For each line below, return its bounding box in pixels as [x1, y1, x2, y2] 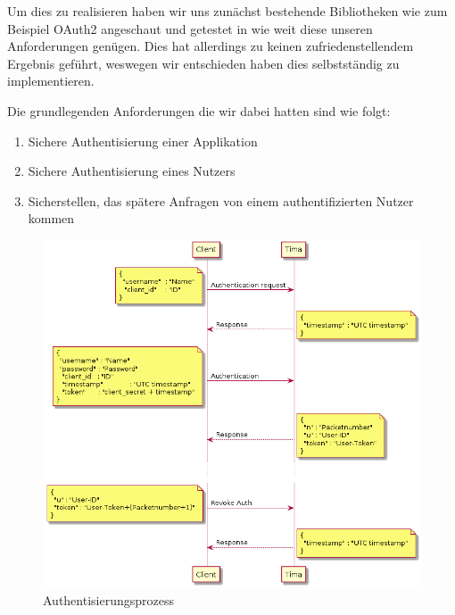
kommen [28, 209, 75, 228]
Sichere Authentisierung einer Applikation [28, 131, 258, 150]
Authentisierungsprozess [43, 590, 174, 609]
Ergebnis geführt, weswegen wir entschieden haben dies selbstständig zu [7, 54, 400, 72]
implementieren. [7, 71, 95, 90]
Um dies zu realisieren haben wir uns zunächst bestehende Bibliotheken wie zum [7, 2, 448, 20]
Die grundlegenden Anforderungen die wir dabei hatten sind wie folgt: [7, 101, 391, 120]
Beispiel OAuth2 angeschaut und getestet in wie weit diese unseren [7, 19, 373, 37]
